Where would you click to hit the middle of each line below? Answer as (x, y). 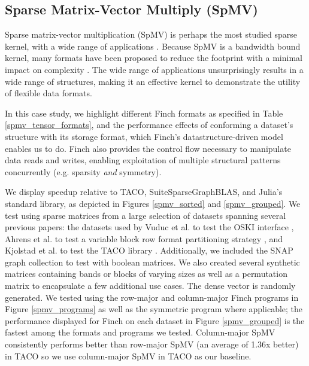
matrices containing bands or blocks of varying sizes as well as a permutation (146, 274)
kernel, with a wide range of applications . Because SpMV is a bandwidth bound (153, 46)
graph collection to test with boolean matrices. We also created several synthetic (152, 262)
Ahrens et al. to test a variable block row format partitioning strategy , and (144, 238)
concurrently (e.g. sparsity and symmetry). (83, 171)
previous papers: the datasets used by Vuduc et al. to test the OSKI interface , (149, 227)
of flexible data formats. (49, 93)
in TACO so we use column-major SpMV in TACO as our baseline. (128, 356)
